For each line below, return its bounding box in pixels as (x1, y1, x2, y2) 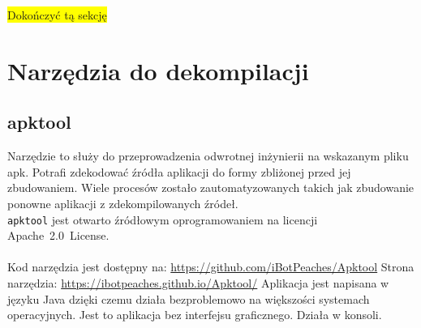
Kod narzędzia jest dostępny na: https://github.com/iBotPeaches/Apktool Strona (7, 258, 415, 275)
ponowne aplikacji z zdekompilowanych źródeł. (7, 194, 238, 211)
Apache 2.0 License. (7, 227, 110, 244)
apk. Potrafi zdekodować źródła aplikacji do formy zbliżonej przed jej (7, 163, 351, 180)
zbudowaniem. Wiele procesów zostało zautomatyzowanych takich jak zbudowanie (7, 179, 415, 196)
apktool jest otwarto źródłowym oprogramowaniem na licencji (7, 211, 318, 228)
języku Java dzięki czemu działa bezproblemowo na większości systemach (7, 290, 370, 307)
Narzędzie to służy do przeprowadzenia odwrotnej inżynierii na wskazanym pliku (7, 147, 409, 164)
